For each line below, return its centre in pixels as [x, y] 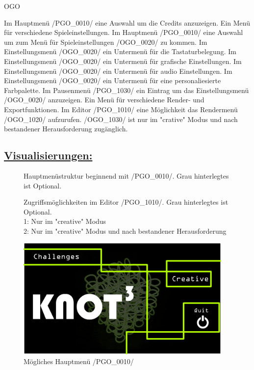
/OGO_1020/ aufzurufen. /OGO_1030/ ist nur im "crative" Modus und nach [121, 119]
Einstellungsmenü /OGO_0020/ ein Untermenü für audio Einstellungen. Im [118, 71]
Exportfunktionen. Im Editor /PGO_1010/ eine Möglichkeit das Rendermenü [121, 109]
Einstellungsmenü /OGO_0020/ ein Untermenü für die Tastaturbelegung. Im [120, 51]
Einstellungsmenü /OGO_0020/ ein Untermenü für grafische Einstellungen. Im [123, 61]
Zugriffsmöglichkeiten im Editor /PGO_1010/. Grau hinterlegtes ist [126, 202]
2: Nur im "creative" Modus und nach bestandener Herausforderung [125, 231]
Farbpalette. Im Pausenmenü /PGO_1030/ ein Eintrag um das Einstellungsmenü [127, 90]
